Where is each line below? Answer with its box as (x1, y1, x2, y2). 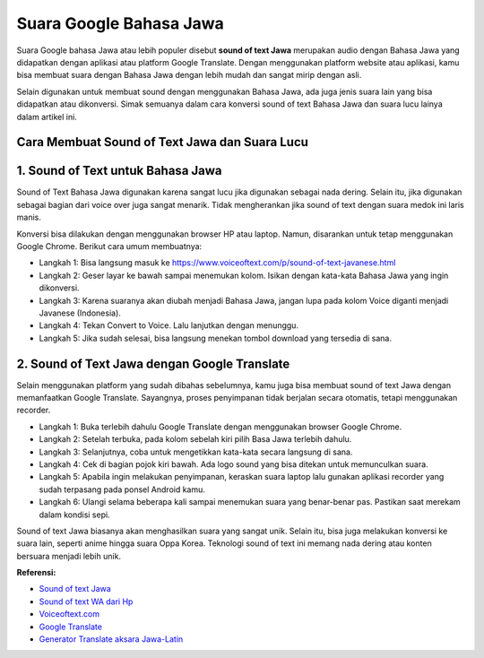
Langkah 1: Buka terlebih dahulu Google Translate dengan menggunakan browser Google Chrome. (39, 421, 402, 432)
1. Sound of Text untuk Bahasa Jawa (16, 163, 223, 178)
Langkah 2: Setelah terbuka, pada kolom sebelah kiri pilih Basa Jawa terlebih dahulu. (39, 434, 352, 445)
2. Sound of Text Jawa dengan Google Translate (16, 356, 290, 371)
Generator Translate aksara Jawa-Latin (39, 634, 184, 645)
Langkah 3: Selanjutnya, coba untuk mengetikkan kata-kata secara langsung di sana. (39, 446, 353, 457)
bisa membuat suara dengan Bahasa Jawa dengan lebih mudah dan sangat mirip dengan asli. (16, 70, 362, 81)
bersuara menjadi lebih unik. (16, 550, 121, 561)
